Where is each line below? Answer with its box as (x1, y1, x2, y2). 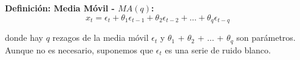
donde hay (5, 31, 44, 44)
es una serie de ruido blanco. (165, 43, 271, 56)
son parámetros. (236, 31, 296, 44)
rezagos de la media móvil (52, 31, 149, 44)
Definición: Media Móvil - (5, 2, 115, 14)
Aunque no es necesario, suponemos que (5, 43, 154, 56)
